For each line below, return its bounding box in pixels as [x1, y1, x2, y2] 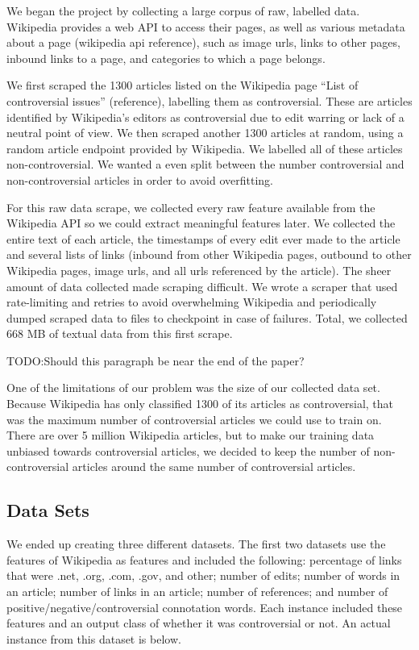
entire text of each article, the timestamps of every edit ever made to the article [6, 230, 400, 247]
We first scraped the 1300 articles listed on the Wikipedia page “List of [6, 77, 359, 94]
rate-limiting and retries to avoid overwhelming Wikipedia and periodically [6, 294, 377, 310]
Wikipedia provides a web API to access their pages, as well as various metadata [6, 18, 405, 35]
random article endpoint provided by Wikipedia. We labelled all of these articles [6, 140, 403, 156]
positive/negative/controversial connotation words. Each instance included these [6, 598, 403, 615]
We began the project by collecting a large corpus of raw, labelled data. [6, 2, 360, 19]
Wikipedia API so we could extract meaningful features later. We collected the [6, 215, 396, 231]
